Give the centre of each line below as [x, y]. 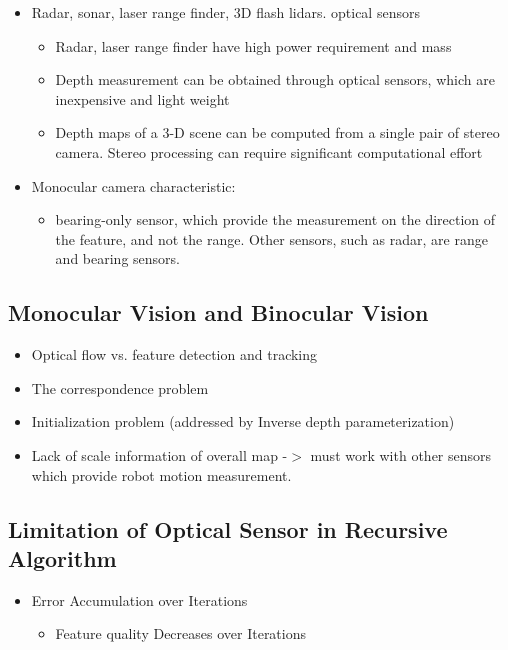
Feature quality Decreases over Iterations [181, 633]
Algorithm [62, 557]
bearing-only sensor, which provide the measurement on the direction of [275, 219]
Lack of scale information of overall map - [159, 454]
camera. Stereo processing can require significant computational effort [269, 151]
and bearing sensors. [117, 258]
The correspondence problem [120, 387]
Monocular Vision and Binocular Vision [218, 312]
